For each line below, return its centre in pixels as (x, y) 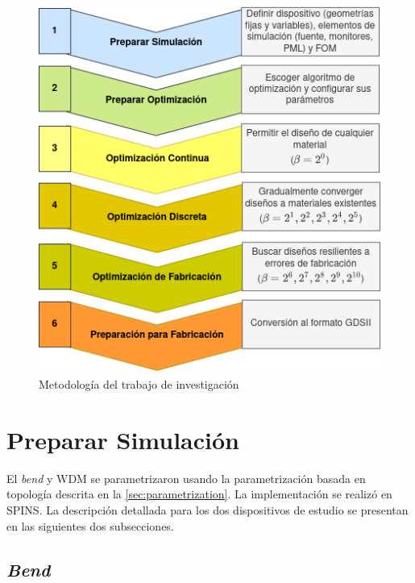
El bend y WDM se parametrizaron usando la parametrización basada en (186, 478)
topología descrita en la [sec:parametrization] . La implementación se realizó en (199, 494)
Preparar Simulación (123, 439)
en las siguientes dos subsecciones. (90, 525)
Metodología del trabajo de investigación (139, 384)
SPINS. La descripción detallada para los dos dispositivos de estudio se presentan (207, 509)
